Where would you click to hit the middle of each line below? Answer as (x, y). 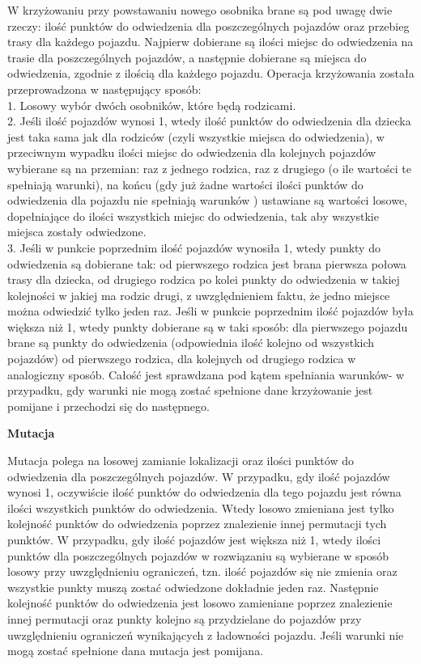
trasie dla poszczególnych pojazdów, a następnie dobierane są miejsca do (187, 57)
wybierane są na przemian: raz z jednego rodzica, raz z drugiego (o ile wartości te (209, 168)
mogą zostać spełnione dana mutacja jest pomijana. (136, 651)
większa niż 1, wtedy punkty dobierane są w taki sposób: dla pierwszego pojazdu (208, 326)
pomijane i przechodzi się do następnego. (108, 406)
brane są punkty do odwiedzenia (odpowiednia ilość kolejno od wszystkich (191, 343)
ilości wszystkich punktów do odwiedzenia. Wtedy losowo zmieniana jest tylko (201, 508)
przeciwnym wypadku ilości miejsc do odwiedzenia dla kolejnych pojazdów (192, 152)
